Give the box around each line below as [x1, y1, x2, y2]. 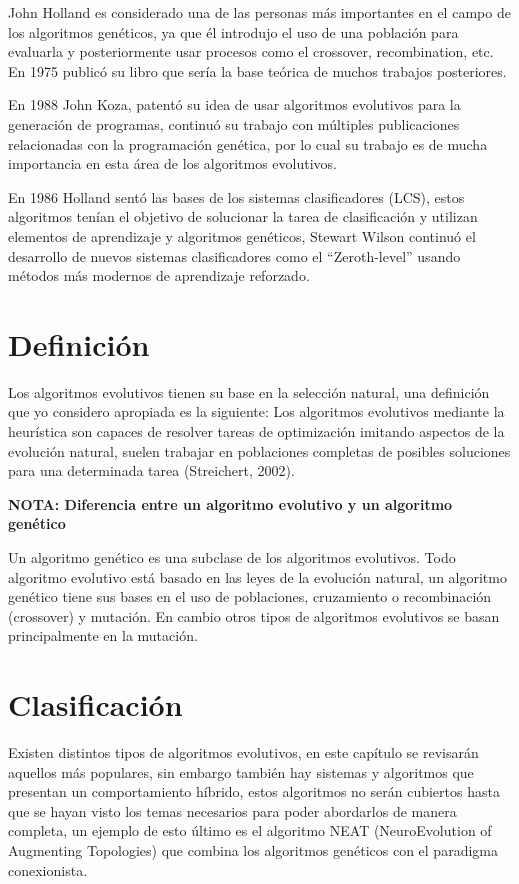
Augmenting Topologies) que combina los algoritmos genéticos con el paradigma [8, 840, 498, 861]
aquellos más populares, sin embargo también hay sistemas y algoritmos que [8, 761, 474, 782]
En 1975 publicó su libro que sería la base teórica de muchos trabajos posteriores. [8, 60, 507, 81]
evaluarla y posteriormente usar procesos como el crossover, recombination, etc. [8, 41, 494, 62]
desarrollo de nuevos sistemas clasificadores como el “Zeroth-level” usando [8, 245, 461, 266]
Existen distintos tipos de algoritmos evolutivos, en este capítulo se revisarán [8, 742, 479, 763]
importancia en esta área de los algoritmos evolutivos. [8, 153, 338, 174]
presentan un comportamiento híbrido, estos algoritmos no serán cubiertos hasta [8, 781, 500, 802]
